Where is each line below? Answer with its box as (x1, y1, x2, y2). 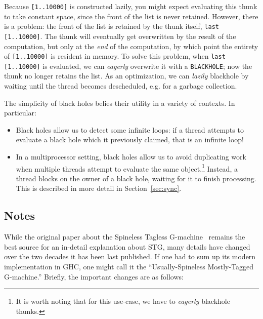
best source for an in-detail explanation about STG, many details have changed (4, 241, 250, 252)
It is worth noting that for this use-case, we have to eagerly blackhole (16, 296, 230, 306)
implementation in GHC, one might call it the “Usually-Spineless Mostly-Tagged (4, 261, 254, 272)
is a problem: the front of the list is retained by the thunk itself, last (4, 21, 219, 31)
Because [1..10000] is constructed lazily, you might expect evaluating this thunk (4, 1, 257, 11)
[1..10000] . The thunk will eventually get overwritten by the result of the (4, 30, 236, 41)
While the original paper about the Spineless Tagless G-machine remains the (4, 231, 245, 242)
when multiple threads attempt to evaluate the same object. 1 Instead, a (16, 162, 238, 174)
